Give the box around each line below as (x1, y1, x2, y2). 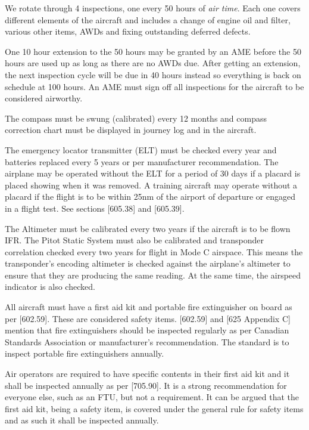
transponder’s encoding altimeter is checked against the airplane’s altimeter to (5, 257, 291, 270)
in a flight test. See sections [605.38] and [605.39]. (5, 202, 185, 214)
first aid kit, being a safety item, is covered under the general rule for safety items (5, 402, 304, 414)
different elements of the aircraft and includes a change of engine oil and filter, (5, 13, 291, 26)
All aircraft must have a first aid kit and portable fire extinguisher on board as (5, 301, 292, 313)
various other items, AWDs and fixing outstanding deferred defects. (5, 25, 251, 38)
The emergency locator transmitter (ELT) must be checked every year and (5, 143, 277, 156)
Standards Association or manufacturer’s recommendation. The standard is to (5, 335, 289, 348)
